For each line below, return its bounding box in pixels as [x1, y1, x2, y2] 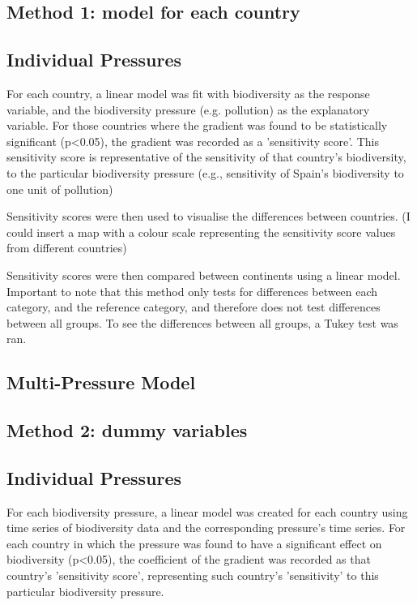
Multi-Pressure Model [6, 370, 196, 395]
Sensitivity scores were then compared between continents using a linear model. [6, 266, 401, 283]
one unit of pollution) [6, 180, 113, 197]
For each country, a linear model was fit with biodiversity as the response [6, 84, 370, 101]
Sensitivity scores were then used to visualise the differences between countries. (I [6, 208, 411, 225]
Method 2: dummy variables [6, 418, 248, 443]
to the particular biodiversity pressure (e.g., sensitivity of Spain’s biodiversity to [6, 164, 404, 181]
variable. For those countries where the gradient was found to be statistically [6, 117, 388, 134]
